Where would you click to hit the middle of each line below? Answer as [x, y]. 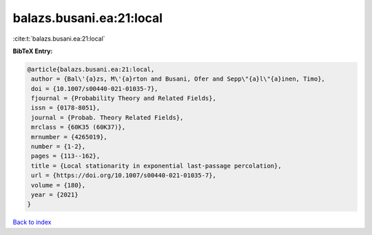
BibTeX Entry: [33, 51]
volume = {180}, [59, 185]
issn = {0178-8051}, [66, 108]
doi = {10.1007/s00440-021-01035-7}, [95, 89]
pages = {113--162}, [66, 156]
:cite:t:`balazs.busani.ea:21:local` [59, 39]
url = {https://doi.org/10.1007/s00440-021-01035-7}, [124, 175]
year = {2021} [55, 195]
